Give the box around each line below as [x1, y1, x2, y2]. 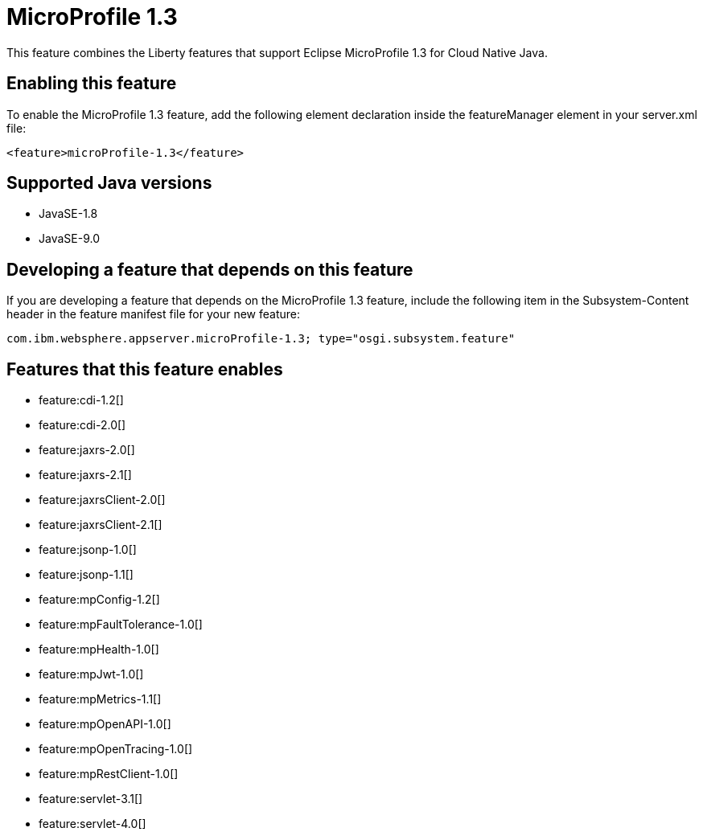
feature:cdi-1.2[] [39, 393, 124, 408]
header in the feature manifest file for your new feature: [6, 307, 301, 322]
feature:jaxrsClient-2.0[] [39, 493, 166, 507]
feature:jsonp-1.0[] [39, 543, 137, 557]
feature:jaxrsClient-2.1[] [39, 518, 162, 532]
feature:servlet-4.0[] [39, 817, 146, 831]
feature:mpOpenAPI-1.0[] [39, 717, 171, 731]
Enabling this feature [6, 73, 177, 94]
